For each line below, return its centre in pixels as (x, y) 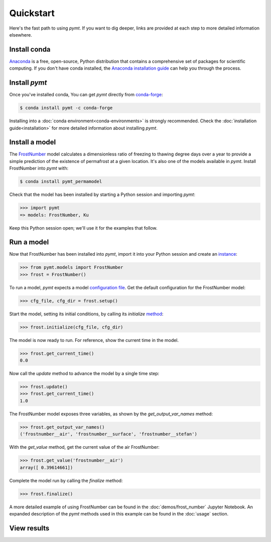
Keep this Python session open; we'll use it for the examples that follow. (83, 228)
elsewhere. (21, 35)
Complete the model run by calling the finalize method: (66, 480)
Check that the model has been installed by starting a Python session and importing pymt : (102, 195)
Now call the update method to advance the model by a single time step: (84, 374)
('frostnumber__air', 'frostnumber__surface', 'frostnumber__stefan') (109, 434)
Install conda (30, 49)
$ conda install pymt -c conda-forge (66, 108)
